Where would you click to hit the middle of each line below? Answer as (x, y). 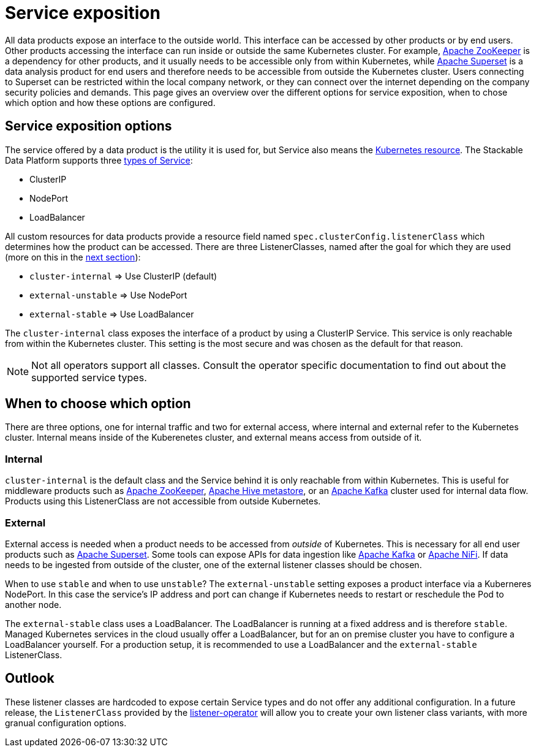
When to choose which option (98, 404)
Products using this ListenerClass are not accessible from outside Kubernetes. (163, 501)
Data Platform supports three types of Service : (99, 160)
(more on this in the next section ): (73, 257)
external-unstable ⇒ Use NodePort (108, 295)
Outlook (30, 678)
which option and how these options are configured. (110, 102)
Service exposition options (89, 126)
